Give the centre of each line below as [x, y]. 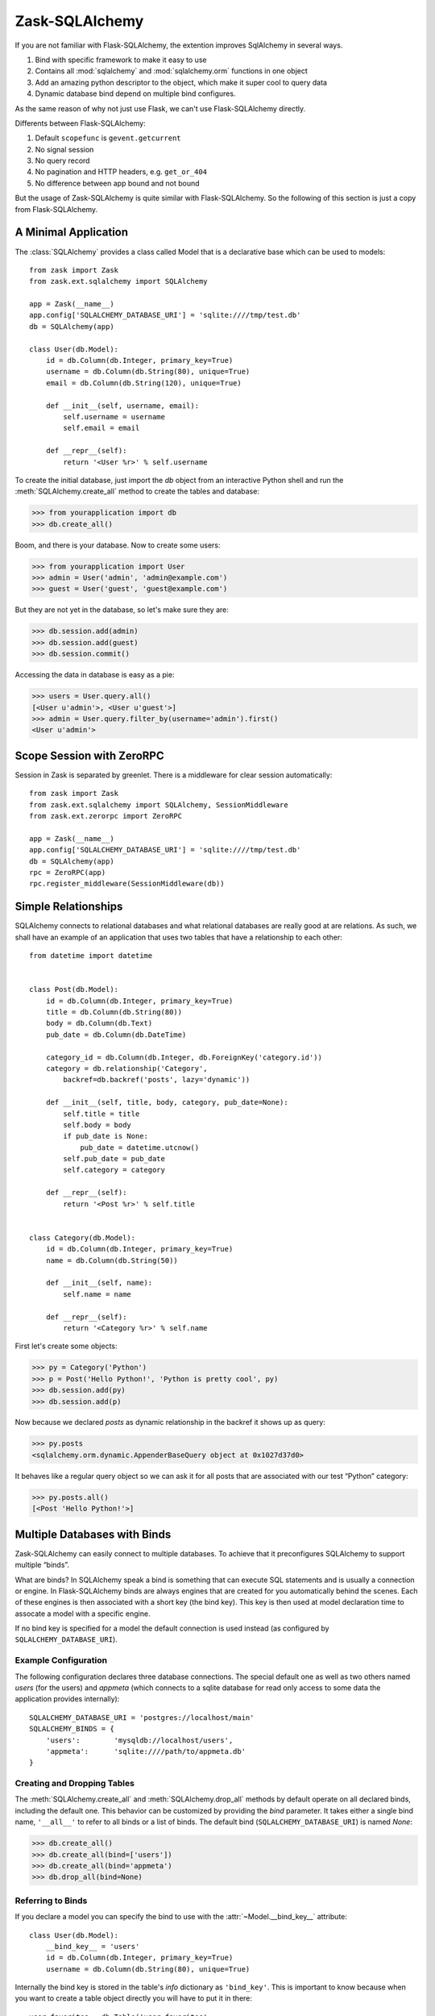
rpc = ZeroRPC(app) [68, 872]
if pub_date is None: [106, 1136]
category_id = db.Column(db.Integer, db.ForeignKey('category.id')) [184, 1057]
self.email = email [101, 428]
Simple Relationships [69, 907]
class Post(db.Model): [74, 989]
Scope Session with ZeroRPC [89, 755]
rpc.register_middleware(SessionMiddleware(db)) [127, 884]
